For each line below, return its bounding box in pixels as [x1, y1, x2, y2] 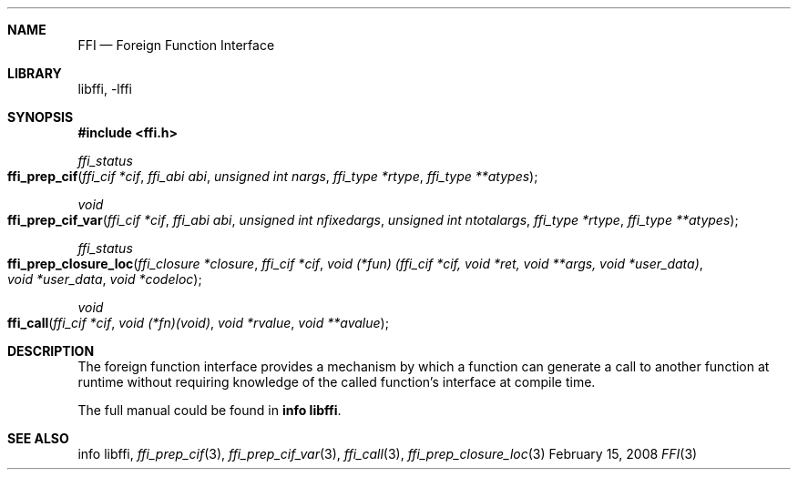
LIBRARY [7, 66, 62, 81]
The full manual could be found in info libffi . [77, 402, 342, 418]
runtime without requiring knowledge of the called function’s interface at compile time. [77, 374, 596, 390]
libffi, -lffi [77, 81, 132, 96]
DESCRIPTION [7, 343, 95, 359]
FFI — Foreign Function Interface [77, 37, 275, 53]
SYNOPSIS [7, 109, 74, 125]
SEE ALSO [7, 431, 69, 446]
